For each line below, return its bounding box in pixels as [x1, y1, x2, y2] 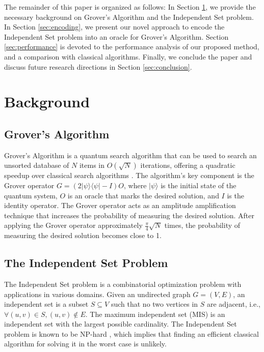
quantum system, [4, 190, 58, 200]
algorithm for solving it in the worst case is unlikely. [4, 338, 167, 349]
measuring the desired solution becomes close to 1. [4, 230, 162, 241]
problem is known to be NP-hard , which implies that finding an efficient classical [4, 328, 259, 339]
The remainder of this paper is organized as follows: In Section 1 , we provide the [4, 2, 256, 12]
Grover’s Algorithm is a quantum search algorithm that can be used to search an [4, 150, 257, 160]
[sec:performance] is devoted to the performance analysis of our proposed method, [4, 41, 259, 52]
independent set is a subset [4, 299, 89, 309]
